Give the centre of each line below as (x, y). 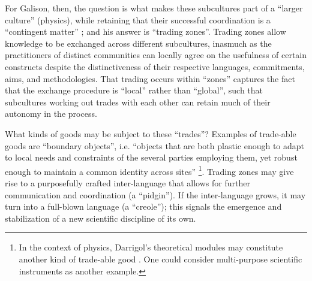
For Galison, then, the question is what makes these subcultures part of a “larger (154, 8)
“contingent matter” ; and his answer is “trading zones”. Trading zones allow (145, 31)
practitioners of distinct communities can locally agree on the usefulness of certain (156, 55)
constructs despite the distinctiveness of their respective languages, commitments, (155, 66)
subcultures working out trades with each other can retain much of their (138, 102)
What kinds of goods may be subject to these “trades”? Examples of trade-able (151, 133)
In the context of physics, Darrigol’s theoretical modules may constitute (151, 247)
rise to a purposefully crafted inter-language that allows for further (127, 182)
